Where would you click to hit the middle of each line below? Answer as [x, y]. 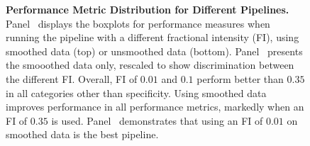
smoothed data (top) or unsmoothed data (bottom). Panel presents [154, 51]
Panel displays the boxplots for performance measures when [138, 23]
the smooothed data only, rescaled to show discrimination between [150, 65]
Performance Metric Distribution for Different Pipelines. [148, 9]
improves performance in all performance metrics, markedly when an [155, 107]
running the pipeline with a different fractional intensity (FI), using [153, 37]
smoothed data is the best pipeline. [82, 134]
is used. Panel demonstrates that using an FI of [157, 120]
